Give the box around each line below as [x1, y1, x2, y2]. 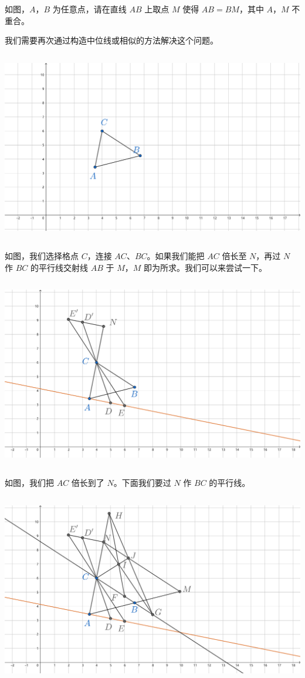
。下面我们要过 [113, 476, 171, 489]
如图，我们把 [5, 476, 54, 489]
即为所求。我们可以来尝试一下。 [143, 261, 267, 273]
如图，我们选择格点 [5, 250, 79, 262]
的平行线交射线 [30, 261, 88, 273]
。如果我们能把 [147, 250, 205, 262]
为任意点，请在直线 [52, 3, 127, 15]
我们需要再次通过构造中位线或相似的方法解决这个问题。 [5, 34, 218, 46]
